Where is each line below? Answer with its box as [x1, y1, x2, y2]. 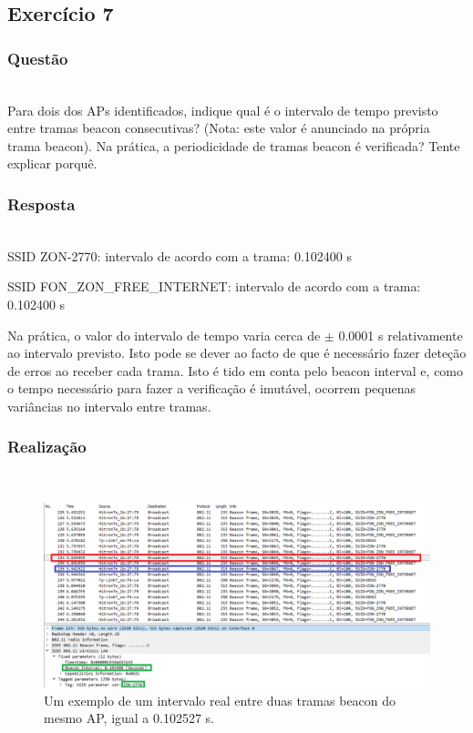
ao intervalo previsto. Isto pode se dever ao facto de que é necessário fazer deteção [7, 343, 467, 362]
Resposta [7, 192, 76, 215]
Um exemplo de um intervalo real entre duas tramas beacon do [44, 690, 396, 709]
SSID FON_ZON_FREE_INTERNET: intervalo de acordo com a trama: [7, 277, 421, 296]
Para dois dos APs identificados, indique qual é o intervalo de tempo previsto [7, 100, 438, 119]
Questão [7, 46, 68, 69]
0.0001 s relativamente [338, 325, 463, 344]
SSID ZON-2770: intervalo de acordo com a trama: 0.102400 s [7, 246, 352, 265]
